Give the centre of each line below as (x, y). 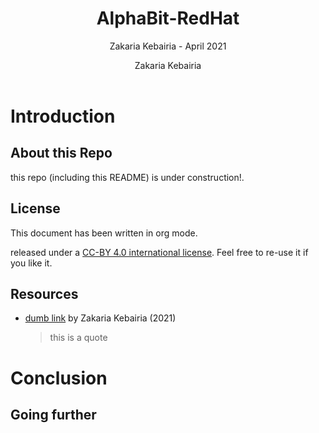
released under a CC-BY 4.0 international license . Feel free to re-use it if (159, 252)
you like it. (31, 263)
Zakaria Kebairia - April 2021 (168, 46)
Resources (44, 293)
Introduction (63, 116)
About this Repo (61, 153)
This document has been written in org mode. (104, 233)
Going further (53, 414)
